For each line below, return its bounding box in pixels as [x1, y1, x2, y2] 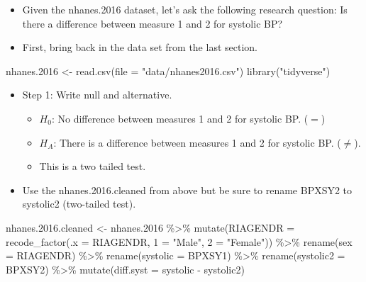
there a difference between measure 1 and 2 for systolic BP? [22, 16, 283, 30]
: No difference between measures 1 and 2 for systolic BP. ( [51, 111, 309, 125]
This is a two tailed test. [39, 159, 146, 174]
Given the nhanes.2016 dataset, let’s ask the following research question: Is [22, 2, 348, 16]
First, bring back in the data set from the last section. [22, 40, 257, 55]
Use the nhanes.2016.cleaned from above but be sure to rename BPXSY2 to [22, 182, 353, 197]
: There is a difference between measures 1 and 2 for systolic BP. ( [53, 135, 341, 150]
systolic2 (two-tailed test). [22, 196, 136, 211]
